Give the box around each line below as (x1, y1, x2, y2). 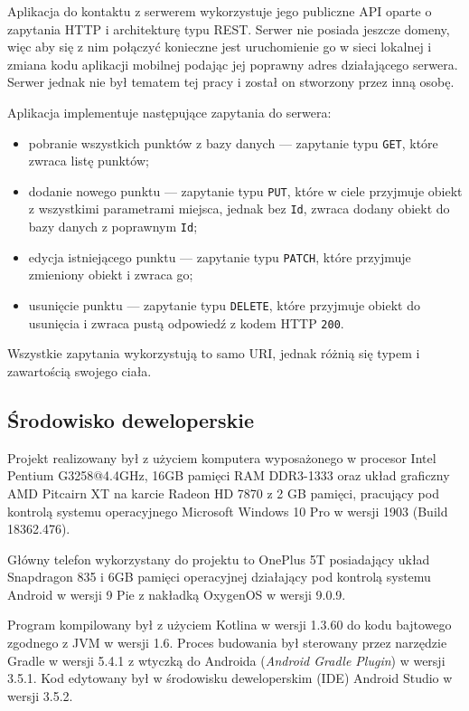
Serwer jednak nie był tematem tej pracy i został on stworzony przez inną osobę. (7, 72, 455, 91)
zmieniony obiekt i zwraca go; (28, 265, 193, 284)
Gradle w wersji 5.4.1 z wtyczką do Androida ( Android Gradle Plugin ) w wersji (7, 650, 446, 669)
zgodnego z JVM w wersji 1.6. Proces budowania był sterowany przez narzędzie (7, 633, 447, 652)
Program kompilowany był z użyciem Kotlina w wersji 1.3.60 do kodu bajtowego (7, 615, 452, 634)
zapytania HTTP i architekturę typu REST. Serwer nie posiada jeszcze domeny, (7, 19, 450, 38)
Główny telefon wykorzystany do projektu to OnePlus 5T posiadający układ (7, 549, 430, 568)
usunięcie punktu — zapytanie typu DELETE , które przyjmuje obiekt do (28, 296, 421, 315)
